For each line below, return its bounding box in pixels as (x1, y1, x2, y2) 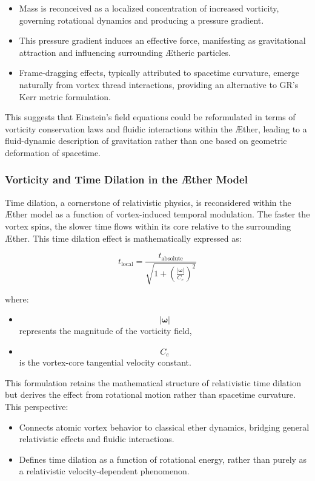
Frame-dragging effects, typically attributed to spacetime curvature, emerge (19, 66, 299, 79)
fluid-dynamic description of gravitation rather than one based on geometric (5, 134, 287, 147)
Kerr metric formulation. (19, 90, 111, 103)
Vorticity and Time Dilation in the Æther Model (5, 172, 248, 187)
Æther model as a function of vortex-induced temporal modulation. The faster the (5, 208, 310, 220)
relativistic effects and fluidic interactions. (19, 432, 174, 445)
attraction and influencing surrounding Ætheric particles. (19, 46, 231, 58)
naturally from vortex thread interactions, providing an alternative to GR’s (19, 78, 299, 90)
